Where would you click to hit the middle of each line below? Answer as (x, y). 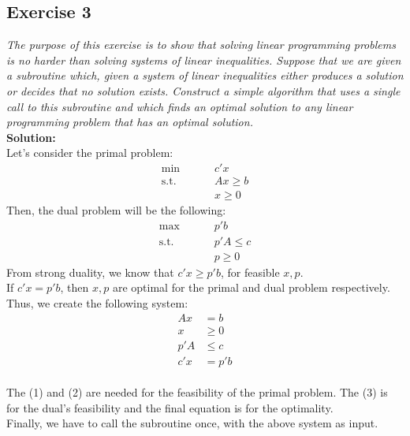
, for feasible (250, 272)
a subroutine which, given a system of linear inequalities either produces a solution (205, 75)
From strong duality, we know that (90, 272)
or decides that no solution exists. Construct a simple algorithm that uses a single (203, 90)
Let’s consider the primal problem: (90, 153)
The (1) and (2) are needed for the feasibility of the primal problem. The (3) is (197, 392)
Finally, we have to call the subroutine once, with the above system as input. (192, 423)
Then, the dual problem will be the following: (116, 210)
